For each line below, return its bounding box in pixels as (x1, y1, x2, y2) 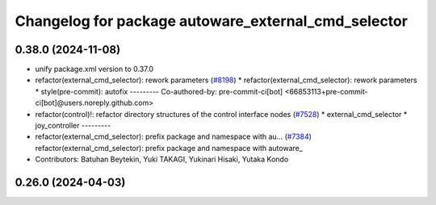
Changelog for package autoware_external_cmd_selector (15, 12, 408, 30)
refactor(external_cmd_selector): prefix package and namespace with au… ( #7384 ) (35, 132, 312, 141)
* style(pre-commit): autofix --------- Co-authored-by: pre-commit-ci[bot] (35, 86, 283, 96)
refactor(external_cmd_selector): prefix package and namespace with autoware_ (35, 143, 303, 153)
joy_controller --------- (35, 121, 111, 131)
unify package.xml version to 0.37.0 (35, 65, 153, 74)
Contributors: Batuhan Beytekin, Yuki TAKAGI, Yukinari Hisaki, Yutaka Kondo (35, 154, 289, 165)
